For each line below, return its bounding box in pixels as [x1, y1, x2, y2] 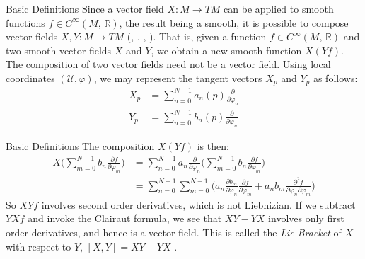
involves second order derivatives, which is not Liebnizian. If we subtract [41, 197, 356, 212]
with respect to [6, 238, 71, 253]
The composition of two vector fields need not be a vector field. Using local [6, 57, 331, 71]
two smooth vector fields [6, 42, 112, 57]
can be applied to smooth [224, 1, 334, 16]
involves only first [268, 211, 344, 226]
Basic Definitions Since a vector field [6, 1, 164, 16]
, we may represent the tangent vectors [93, 70, 262, 85]
